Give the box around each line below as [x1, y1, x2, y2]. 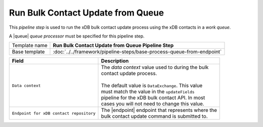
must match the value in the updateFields [101, 88, 195, 95]
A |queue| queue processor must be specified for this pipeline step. [9, 33, 145, 39]
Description [101, 57, 129, 64]
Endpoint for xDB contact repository [12, 110, 96, 116]
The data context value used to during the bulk [101, 64, 209, 71]
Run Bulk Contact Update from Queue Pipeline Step [53, 42, 174, 49]
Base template [12, 49, 45, 55]
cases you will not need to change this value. [101, 100, 205, 107]
